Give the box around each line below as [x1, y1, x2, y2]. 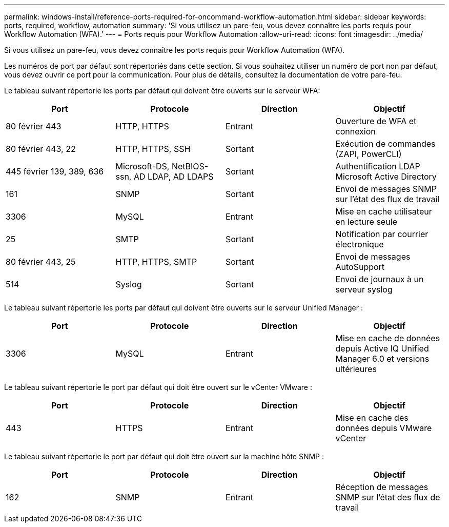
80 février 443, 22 [6, 144, 76, 154]
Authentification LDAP [335, 161, 420, 171]
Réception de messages [335, 482, 428, 492]
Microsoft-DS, [115, 161, 170, 171]
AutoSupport [335, 262, 385, 272]
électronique [335, 239, 384, 249]
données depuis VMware [335, 423, 432, 433]
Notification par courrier [335, 229, 428, 239]
